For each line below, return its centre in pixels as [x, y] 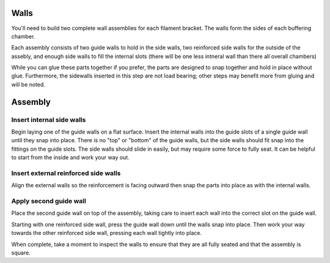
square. [21, 253]
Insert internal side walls [49, 120]
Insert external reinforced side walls [66, 173]
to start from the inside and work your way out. [70, 157]
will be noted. [28, 84]
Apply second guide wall [49, 201]
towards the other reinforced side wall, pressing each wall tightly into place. [106, 233]
